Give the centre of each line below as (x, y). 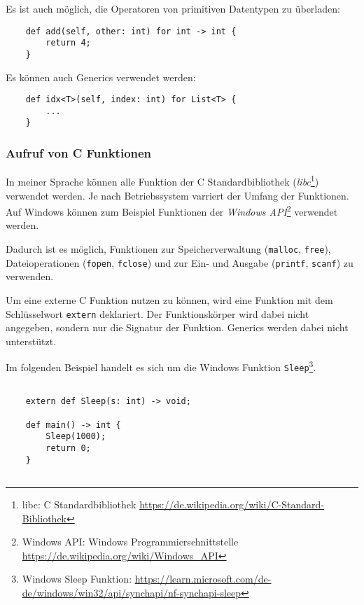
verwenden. (30, 276)
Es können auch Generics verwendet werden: (101, 77)
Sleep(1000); (76, 437)
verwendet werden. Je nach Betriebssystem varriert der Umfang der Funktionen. (177, 195)
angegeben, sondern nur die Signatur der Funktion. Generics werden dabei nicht (177, 327)
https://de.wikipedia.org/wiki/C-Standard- (232, 504)
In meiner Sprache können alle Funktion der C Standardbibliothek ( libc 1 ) (162, 180)
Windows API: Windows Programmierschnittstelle (130, 542)
